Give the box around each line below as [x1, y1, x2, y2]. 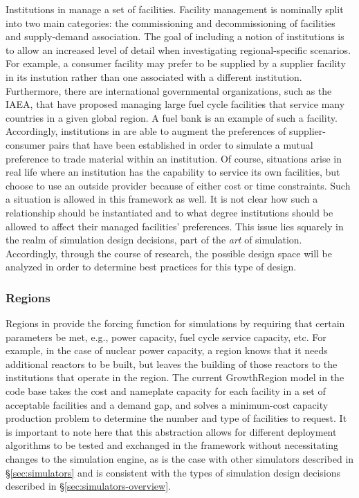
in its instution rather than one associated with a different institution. [6, 69, 302, 84]
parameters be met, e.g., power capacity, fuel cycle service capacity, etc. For [6, 329, 326, 344]
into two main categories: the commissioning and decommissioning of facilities [6, 15, 335, 30]
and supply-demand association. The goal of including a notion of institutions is [6, 29, 344, 44]
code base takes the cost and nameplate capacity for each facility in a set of [6, 384, 326, 398]
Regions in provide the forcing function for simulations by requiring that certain [6, 316, 345, 331]
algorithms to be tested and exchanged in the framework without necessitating [6, 438, 339, 452]
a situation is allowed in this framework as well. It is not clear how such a [6, 192, 318, 206]
